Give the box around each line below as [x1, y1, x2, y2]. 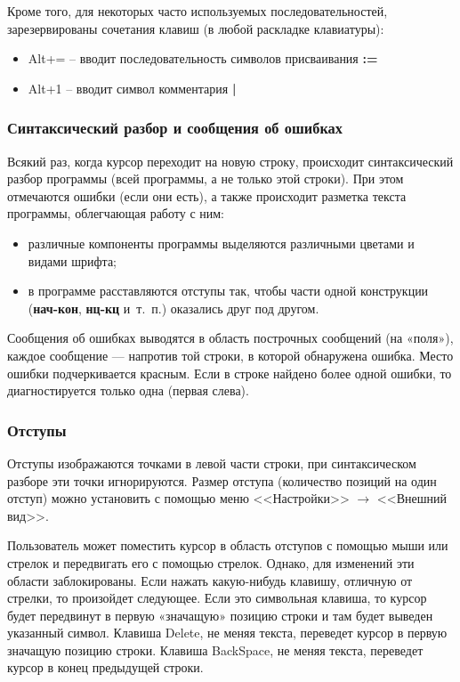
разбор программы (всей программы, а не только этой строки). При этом [7, 169, 404, 188]
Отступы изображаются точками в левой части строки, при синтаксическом [7, 453, 416, 472]
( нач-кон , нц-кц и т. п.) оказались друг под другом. [28, 298, 319, 317]
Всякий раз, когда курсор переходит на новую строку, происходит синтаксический [7, 151, 454, 170]
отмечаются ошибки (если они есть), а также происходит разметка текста [7, 186, 407, 205]
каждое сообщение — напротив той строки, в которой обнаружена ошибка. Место [7, 345, 454, 364]
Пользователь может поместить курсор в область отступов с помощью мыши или [7, 536, 448, 555]
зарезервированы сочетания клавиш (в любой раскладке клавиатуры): [7, 19, 384, 37]
